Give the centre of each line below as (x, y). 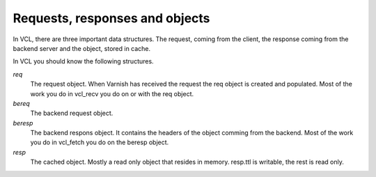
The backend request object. (72, 113)
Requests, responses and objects (111, 18)
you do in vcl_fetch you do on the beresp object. (100, 142)
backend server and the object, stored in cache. (82, 48)
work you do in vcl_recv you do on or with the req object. (112, 93)
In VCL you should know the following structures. (83, 61)
